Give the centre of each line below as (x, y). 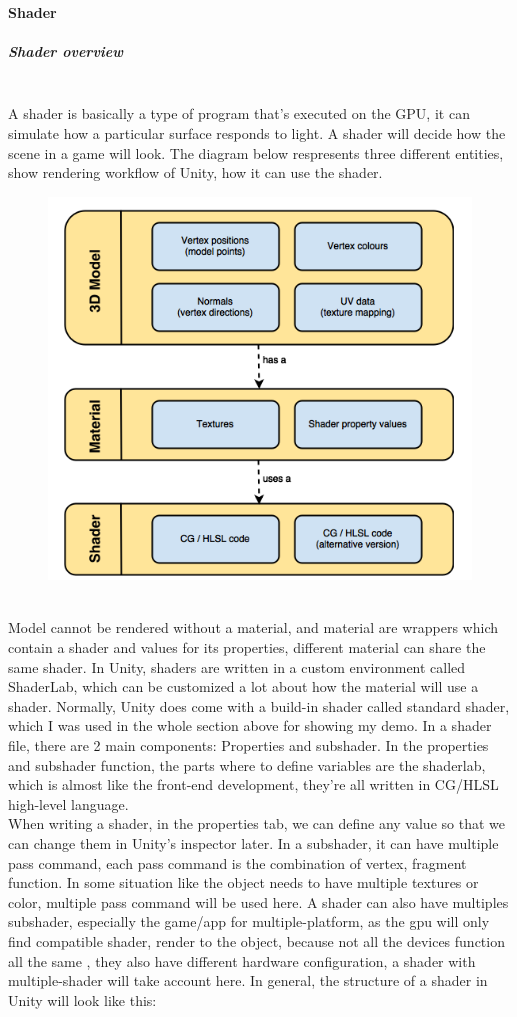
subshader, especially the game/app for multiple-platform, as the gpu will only (249, 921)
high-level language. (68, 803)
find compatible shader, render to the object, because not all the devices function (256, 940)
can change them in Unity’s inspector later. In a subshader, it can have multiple (253, 843)
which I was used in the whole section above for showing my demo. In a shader (250, 725)
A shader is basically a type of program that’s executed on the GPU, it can (239, 113)
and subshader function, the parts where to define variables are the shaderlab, (247, 764)
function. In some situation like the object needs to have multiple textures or (243, 882)
